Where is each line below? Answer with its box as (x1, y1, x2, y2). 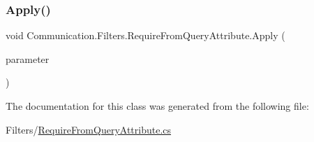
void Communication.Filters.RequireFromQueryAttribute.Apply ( (6, 28, 285, 43)
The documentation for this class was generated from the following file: (6, 99, 309, 113)
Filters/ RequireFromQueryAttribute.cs (6, 122, 172, 136)
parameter (6, 51, 50, 66)
